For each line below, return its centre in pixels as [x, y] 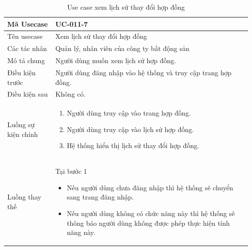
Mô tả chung [26, 60]
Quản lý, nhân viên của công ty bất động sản [122, 48]
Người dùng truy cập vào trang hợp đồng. [129, 113]
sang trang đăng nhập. [100, 197]
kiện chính [23, 134]
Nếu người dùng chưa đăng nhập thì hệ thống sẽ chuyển [150, 187]
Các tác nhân [27, 48]
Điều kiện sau [28, 94]
